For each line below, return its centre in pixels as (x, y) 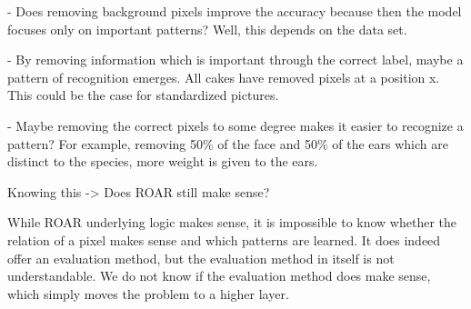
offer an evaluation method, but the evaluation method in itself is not (201, 258)
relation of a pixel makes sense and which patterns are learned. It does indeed (224, 239)
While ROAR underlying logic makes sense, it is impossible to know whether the (232, 222)
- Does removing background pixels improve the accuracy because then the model (235, 11)
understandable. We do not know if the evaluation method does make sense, (219, 276)
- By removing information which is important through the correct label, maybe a (235, 60)
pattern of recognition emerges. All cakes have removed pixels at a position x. (224, 77)
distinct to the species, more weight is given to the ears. (163, 161)
